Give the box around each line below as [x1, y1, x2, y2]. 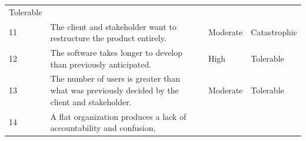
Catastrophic [251, 26, 297, 38]
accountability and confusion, [50, 122, 156, 134]
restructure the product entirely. [50, 32, 167, 44]
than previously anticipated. [50, 58, 152, 70]
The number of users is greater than [50, 72, 180, 85]
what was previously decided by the [50, 84, 179, 96]
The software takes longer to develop [50, 46, 183, 59]
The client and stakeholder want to [50, 20, 177, 32]
